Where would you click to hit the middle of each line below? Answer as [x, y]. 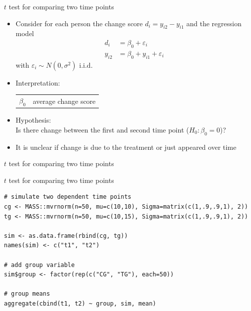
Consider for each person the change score [79, 23]
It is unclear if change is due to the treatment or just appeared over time [126, 147]
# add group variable [40, 265]
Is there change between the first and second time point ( [102, 129]
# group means [27, 294]
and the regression [214, 23]
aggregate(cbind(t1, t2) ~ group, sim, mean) [80, 303]
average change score [64, 101]
